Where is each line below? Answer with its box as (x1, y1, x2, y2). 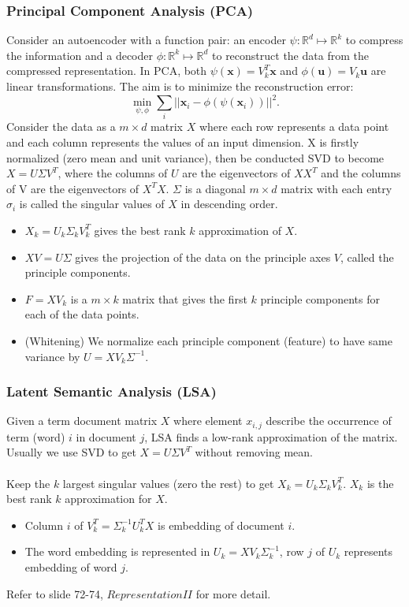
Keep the (6, 475, 50, 491)
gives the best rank (94, 222, 186, 238)
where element (173, 412, 243, 429)
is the (366, 475, 394, 491)
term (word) (6, 428, 65, 445)
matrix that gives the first (122, 290, 247, 307)
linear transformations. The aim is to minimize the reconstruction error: (6, 78, 354, 94)
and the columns (321, 165, 401, 181)
